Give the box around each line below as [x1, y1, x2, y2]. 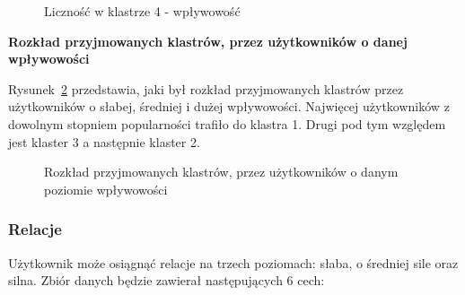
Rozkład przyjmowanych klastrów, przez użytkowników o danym [44, 162, 399, 181]
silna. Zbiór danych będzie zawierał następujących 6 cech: [8, 271, 325, 290]
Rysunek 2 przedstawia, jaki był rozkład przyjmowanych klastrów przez [8, 79, 404, 98]
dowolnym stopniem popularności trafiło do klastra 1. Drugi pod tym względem [8, 114, 446, 133]
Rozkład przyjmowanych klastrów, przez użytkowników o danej [8, 31, 408, 50]
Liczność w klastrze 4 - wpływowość [44, 2, 241, 20]
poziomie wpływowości [44, 179, 168, 198]
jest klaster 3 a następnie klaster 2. [8, 132, 200, 151]
